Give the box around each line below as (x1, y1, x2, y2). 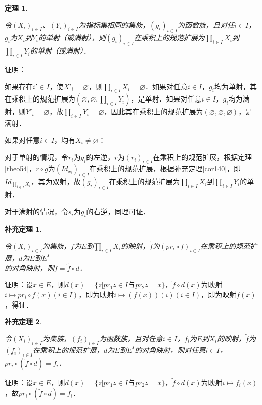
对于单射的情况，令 (5, 151, 68, 162)
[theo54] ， (5, 163, 36, 174)
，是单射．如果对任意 (130, 93, 202, 104)
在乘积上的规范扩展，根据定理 (153, 151, 252, 162)
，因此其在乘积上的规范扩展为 (104, 106, 203, 117)
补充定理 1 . (5, 224, 42, 234)
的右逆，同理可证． (86, 206, 150, 217)
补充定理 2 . (5, 316, 42, 327)
